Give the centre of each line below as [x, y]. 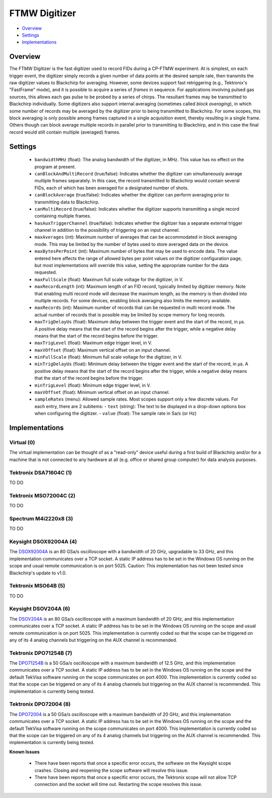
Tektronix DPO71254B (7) [41, 653]
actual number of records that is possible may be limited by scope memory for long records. [130, 314]
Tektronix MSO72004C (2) [42, 495]
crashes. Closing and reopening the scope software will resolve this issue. [112, 770]
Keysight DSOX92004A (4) [43, 542]
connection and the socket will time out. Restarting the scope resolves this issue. [118, 784]
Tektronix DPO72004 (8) [40, 704]
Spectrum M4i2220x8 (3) [41, 518]
